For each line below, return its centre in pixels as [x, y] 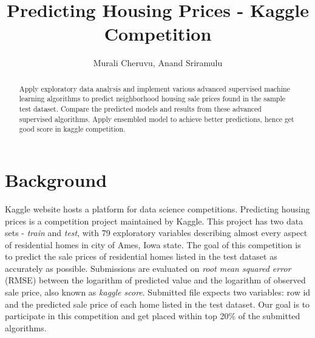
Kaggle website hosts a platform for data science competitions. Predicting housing [157, 208]
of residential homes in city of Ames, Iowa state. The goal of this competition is [153, 244]
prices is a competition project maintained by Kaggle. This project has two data [154, 221]
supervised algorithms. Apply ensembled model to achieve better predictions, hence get [157, 119]
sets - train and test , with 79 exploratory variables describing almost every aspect [156, 233]
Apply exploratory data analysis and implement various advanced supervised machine [154, 88]
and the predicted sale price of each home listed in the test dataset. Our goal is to [157, 304]
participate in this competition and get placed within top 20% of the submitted [153, 316]
